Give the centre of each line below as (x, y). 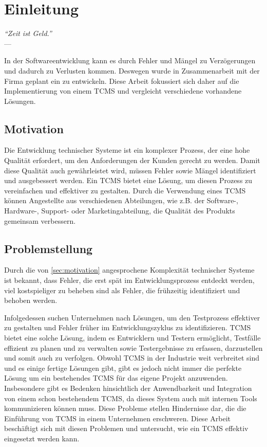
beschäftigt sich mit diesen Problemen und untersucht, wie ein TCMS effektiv (126, 428)
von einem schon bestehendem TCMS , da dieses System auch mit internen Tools (131, 398)
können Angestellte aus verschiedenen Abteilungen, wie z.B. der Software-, (121, 200)
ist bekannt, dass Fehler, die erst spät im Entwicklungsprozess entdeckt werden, (129, 280)
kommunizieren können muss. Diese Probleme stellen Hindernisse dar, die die (125, 408)
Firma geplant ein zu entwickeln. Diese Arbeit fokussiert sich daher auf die (122, 81)
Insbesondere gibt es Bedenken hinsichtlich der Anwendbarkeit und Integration (128, 388)
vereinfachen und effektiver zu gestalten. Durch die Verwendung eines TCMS (125, 190)
